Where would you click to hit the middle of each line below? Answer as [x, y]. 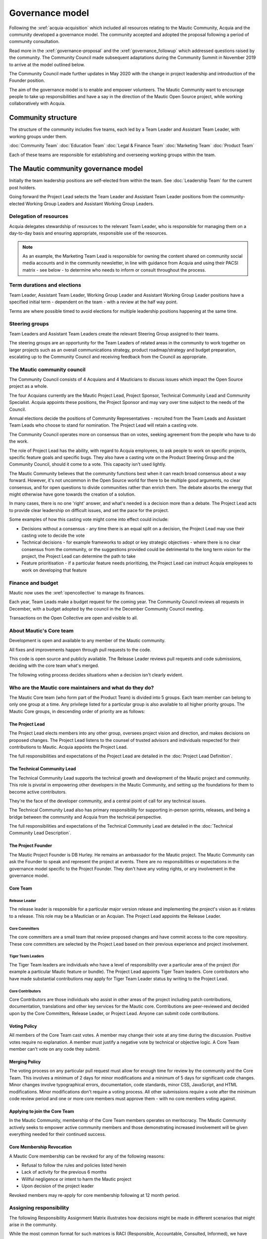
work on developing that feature [54, 570]
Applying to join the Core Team [42, 1111]
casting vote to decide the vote [53, 535]
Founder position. [27, 81]
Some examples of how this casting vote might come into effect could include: [89, 519]
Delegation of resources [39, 217]
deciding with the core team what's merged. [54, 666]
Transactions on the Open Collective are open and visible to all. [73, 618]
